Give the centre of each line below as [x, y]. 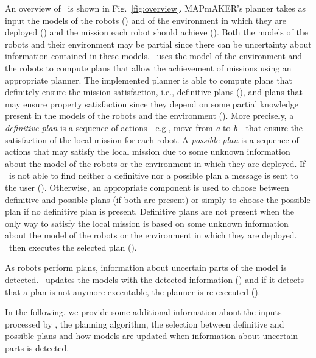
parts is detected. [37, 348]
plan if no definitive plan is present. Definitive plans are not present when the [150, 211]
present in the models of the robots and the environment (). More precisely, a [149, 116]
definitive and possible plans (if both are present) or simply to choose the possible [158, 199]
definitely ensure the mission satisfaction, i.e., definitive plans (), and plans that [154, 92]
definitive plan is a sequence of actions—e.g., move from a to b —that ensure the [154, 127]
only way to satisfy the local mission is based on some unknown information [147, 223]
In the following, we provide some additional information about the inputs [143, 312]
